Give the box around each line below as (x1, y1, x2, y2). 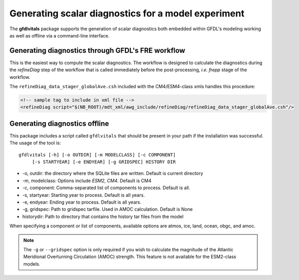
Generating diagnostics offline (9, 119, 109, 128)
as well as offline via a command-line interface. (9, 32, 110, 38)
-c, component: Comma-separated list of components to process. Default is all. (22, 185, 190, 191)
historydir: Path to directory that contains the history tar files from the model (22, 213, 184, 219)
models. (23, 261, 41, 267)
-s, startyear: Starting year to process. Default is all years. (22, 192, 145, 198)
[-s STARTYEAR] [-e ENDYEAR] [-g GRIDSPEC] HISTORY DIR (32, 159, 176, 165)
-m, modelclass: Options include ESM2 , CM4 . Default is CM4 (22, 177, 152, 184)
